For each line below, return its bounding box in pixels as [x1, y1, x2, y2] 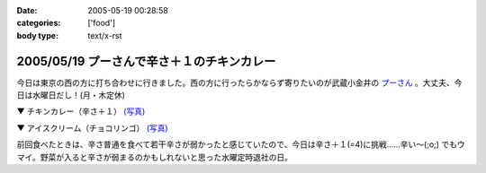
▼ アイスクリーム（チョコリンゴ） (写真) [16, 122, 168, 134]
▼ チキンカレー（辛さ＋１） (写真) [16, 106, 146, 117]
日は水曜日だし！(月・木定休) [16, 90, 126, 100]
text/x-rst [87, 30, 122, 40]
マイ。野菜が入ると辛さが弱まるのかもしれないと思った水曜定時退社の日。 [16, 151, 292, 162]
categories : [16, 18, 61, 29]
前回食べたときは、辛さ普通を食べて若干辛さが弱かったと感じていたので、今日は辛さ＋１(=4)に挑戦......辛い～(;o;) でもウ [16, 139, 465, 150]
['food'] [87, 18, 116, 29]
